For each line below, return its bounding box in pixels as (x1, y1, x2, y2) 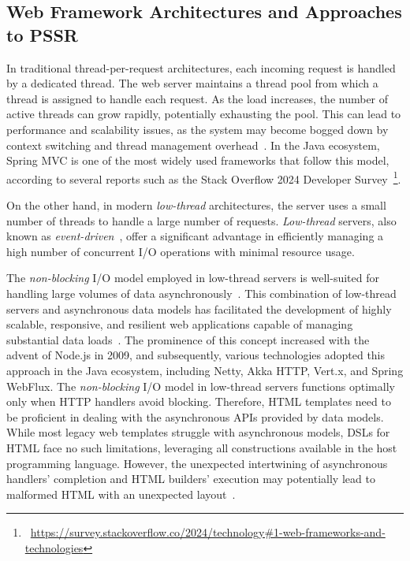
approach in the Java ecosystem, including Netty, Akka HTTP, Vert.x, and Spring (6, 362, 404, 378)
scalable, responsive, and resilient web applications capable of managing (6, 316, 353, 333)
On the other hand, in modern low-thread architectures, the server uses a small (6, 197, 386, 213)
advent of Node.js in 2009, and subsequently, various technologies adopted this (6, 347, 386, 363)
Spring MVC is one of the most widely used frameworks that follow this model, (6, 152, 389, 169)
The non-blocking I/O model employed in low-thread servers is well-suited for (6, 269, 379, 286)
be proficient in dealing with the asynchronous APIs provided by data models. (6, 408, 384, 425)
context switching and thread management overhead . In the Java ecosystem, (6, 136, 380, 153)
